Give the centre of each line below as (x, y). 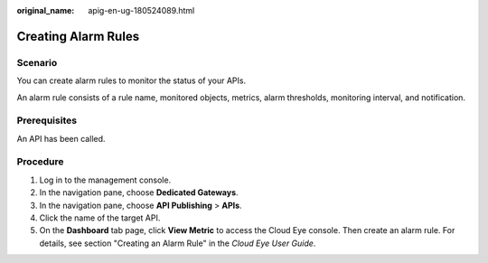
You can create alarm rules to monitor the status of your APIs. (131, 80)
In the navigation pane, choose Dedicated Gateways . (139, 193)
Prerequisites (47, 120)
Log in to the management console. (105, 180)
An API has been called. (61, 138)
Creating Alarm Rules (78, 36)
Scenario (37, 62)
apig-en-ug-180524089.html (141, 10)
